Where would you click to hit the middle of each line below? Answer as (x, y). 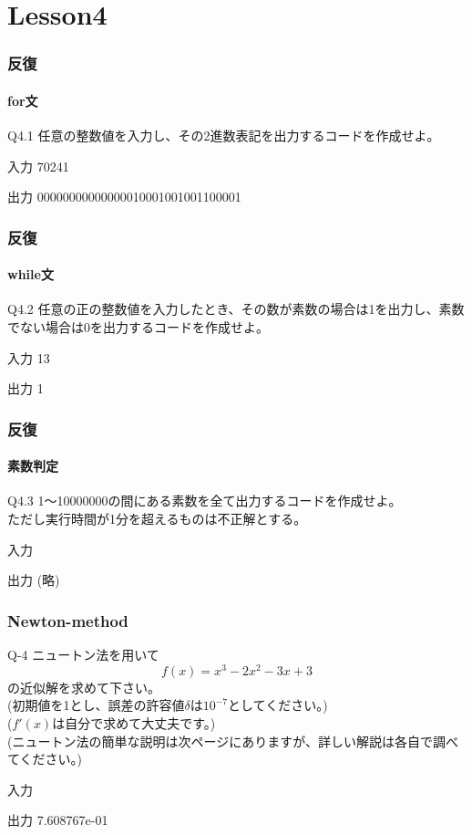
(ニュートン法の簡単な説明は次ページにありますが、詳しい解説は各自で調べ (233, 741)
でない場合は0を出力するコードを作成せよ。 (138, 327)
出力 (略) (34, 580)
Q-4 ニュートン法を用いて (83, 655)
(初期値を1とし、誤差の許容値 (96, 705)
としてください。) (277, 705)
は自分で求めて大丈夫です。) (134, 722)
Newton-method (68, 620)
